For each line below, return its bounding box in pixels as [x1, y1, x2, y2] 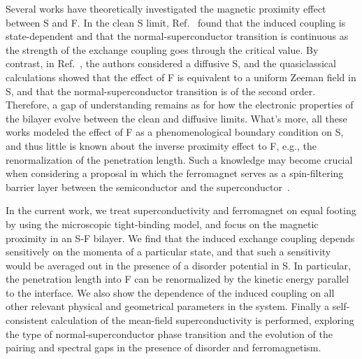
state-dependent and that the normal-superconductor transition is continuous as [6, 29, 349, 43]
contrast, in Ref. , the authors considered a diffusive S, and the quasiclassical [6, 56, 336, 71]
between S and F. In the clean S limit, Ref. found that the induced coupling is [6, 15, 346, 29]
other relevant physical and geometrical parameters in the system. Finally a [6, 299, 330, 314]
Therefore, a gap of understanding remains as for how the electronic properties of [6, 97, 354, 112]
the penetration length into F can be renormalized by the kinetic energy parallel [6, 272, 349, 286]
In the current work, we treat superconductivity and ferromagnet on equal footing [6, 203, 356, 218]
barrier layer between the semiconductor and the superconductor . [6, 179, 290, 194]
